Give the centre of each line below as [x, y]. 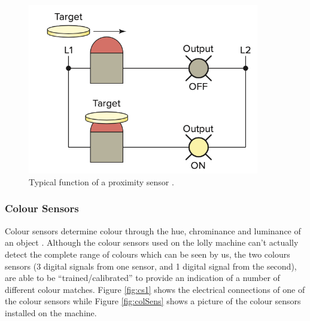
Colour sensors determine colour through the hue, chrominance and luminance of [153, 230]
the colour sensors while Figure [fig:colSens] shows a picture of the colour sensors [153, 301]
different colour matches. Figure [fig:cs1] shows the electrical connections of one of [155, 289]
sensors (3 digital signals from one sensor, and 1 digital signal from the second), [151, 266]
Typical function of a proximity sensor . [101, 181]
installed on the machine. [51, 312]
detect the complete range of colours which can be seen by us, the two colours [148, 254]
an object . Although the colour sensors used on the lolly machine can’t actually [152, 242]
